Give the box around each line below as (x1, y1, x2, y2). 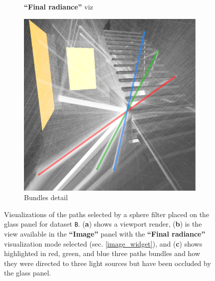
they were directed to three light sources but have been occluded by (4, 258, 211, 268)
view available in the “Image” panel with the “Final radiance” (4, 229, 206, 239)
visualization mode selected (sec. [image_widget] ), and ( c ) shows (4, 238, 203, 249)
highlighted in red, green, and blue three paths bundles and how (4, 248, 201, 259)
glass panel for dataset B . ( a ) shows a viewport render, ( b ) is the (4, 219, 202, 229)
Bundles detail (24, 192, 68, 203)
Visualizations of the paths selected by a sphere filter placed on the (4, 209, 210, 219)
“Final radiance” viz (24, 1, 93, 11)
